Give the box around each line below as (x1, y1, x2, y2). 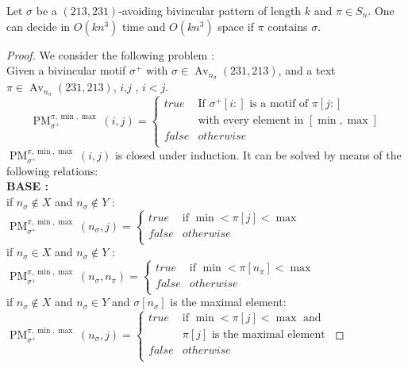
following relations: (6, 162, 98, 178)
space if (217, 17, 254, 34)
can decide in (6, 17, 71, 34)
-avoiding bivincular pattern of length (118, 2, 302, 18)
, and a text (278, 62, 336, 79)
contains (268, 17, 308, 34)
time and (121, 17, 166, 34)
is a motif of (249, 98, 309, 110)
